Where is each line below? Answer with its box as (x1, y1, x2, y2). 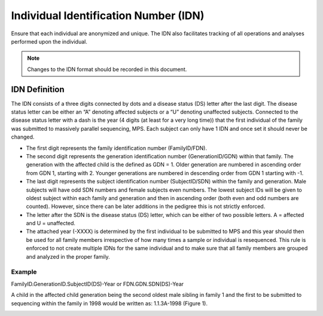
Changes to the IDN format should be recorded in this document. (27, 66, 187, 73)
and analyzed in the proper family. (26, 253, 110, 260)
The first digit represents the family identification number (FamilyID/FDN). (26, 144, 208, 152)
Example (11, 268, 37, 276)
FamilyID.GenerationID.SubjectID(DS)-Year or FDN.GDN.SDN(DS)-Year (11, 280, 184, 287)
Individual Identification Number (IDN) (11, 9, 205, 22)
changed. (11, 133, 35, 140)
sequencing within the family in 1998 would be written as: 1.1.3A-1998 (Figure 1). (11, 299, 208, 307)
